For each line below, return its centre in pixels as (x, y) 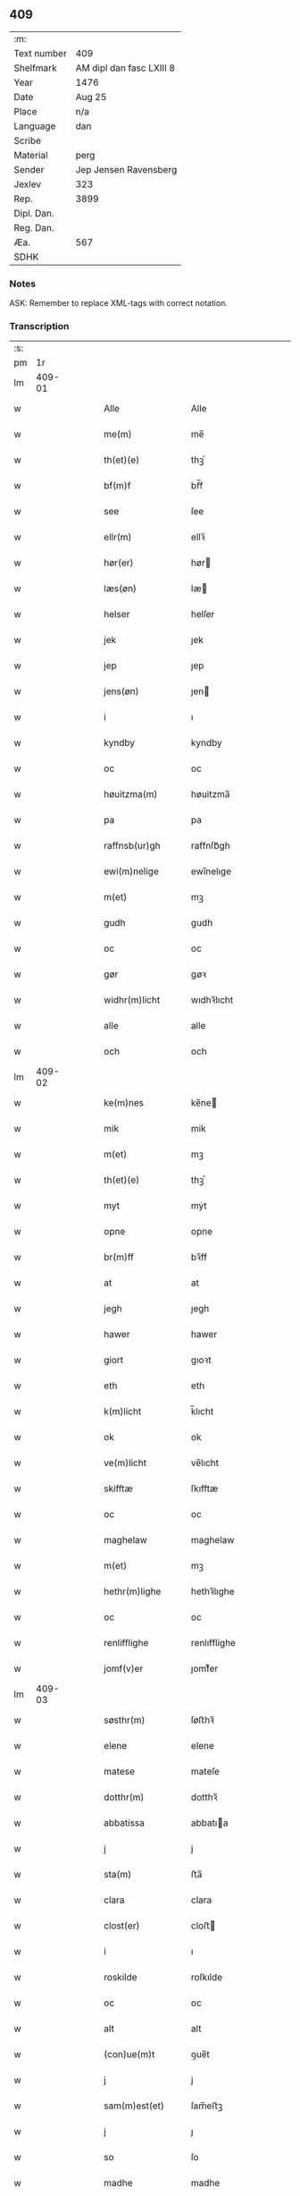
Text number (40, 53)
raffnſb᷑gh (210, 846)
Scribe (28, 140)
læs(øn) (120, 589)
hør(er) (119, 563)
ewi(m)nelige (131, 871)
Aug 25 (91, 97)
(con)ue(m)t (129, 2055)
